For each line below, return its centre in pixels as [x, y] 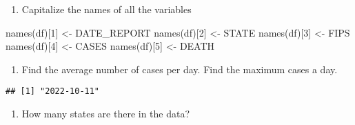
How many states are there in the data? [106, 114]
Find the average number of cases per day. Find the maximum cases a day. [180, 69]
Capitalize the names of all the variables [106, 9]
